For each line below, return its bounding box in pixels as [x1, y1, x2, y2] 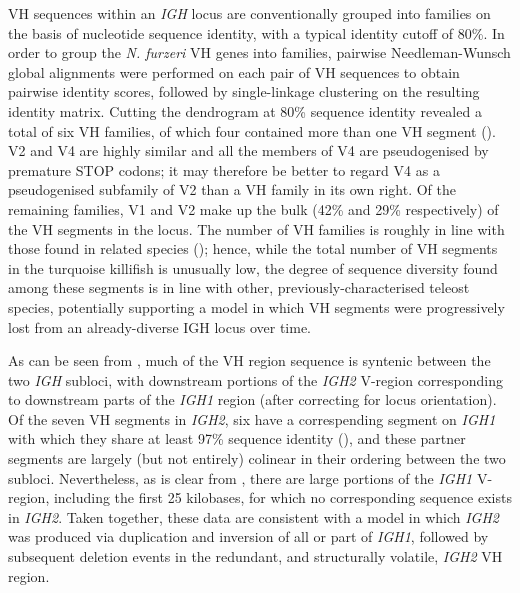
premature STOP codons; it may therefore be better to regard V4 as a [8, 159, 440, 180]
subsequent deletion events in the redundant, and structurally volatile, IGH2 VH [8, 546, 503, 567]
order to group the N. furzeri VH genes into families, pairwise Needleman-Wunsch [8, 42, 511, 63]
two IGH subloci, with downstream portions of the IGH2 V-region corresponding [8, 369, 503, 390]
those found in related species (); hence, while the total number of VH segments [8, 238, 498, 259]
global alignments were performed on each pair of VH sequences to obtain [8, 61, 460, 82]
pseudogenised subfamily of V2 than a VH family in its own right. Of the [8, 179, 456, 200]
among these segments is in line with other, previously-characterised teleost [8, 277, 470, 298]
